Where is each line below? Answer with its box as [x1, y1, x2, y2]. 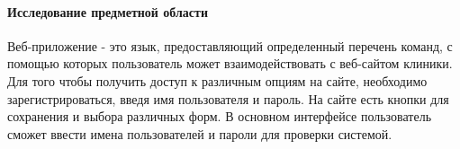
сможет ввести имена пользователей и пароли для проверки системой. [7, 124, 392, 143]
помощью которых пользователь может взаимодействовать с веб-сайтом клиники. [7, 54, 453, 73]
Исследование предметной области [7, 2, 208, 21]
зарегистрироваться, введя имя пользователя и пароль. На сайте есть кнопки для [7, 89, 449, 108]
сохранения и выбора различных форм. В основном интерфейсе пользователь [7, 107, 432, 126]
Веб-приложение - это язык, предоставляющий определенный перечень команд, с [7, 36, 453, 55]
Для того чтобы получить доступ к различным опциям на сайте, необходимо [7, 71, 428, 90]
